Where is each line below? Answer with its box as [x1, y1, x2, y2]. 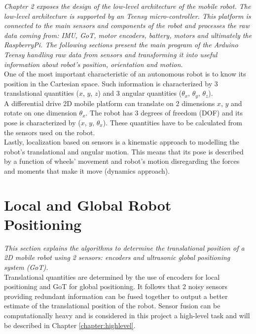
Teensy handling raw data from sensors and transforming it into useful [4, 49, 218, 59]
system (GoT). [4, 262, 48, 272]
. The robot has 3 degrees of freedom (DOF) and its [85, 108, 243, 118]
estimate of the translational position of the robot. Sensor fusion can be [4, 300, 220, 311]
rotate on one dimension [4, 108, 77, 118]
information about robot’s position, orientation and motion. [4, 59, 183, 69]
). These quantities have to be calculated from [103, 117, 242, 127]
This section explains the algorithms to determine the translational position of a [4, 242, 245, 253]
